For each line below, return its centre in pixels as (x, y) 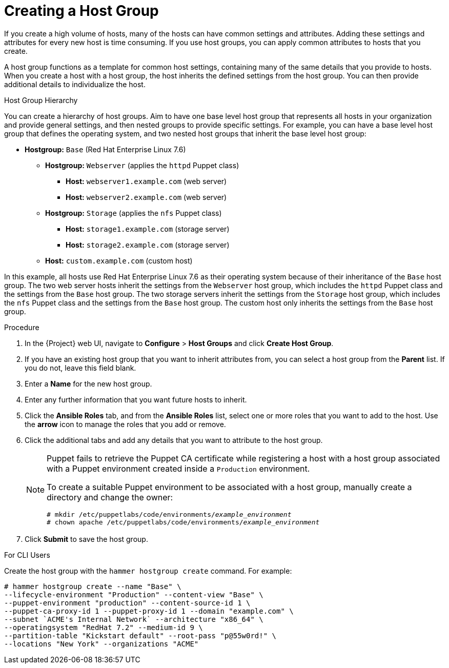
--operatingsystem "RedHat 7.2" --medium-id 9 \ (104, 627)
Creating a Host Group (81, 11)
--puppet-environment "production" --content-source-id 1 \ (127, 603)
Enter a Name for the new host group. (88, 383)
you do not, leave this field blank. (80, 368)
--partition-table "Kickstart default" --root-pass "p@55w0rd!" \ (140, 635)
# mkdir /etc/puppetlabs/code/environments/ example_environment (169, 514)
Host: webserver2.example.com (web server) (146, 197)
